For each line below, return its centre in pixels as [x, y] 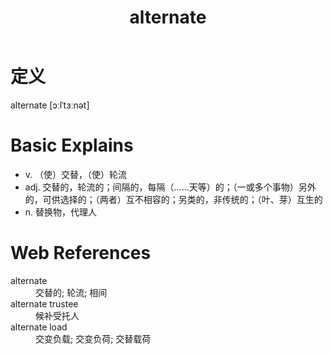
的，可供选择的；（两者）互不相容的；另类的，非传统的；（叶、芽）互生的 [173, 199]
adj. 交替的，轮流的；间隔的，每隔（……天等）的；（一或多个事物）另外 [170, 187]
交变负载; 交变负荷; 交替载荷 [93, 338]
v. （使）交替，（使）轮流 [76, 174]
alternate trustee [44, 303]
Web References [81, 253]
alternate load [39, 327]
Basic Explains [72, 145]
